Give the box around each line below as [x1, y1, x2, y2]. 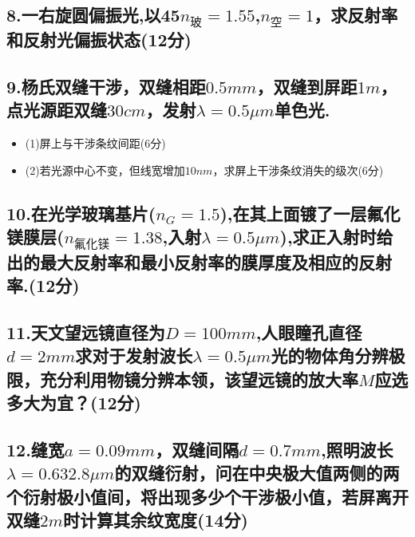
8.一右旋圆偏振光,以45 [6, 2, 180, 27]
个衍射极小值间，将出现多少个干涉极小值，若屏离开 [6, 484, 409, 508]
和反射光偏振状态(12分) [6, 27, 192, 52]
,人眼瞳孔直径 [255, 320, 362, 345]
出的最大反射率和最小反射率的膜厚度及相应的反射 [6, 249, 392, 274]
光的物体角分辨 [271, 343, 389, 368]
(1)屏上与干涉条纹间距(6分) [25, 135, 166, 152]
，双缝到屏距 [256, 73, 358, 98]
